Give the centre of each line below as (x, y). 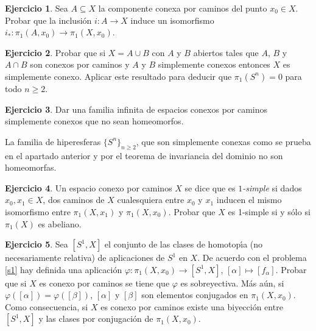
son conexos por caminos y (80, 64)
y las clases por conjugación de (96, 319)
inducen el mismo (249, 200)
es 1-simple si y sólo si (269, 211)
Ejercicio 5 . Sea (37, 244)
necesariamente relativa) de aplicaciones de (85, 258)
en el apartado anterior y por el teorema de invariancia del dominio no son (144, 155)
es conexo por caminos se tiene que (104, 283)
